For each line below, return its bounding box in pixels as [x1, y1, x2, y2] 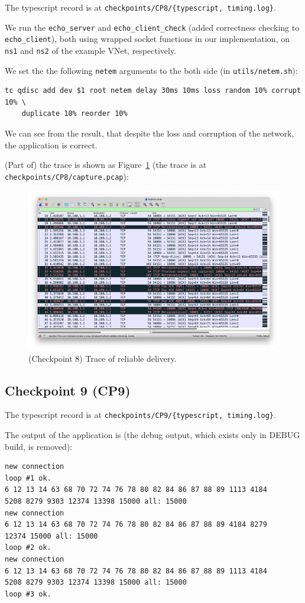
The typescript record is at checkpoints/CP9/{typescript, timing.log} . [5, 409, 276, 421]
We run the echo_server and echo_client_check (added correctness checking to [5, 21, 300, 33]
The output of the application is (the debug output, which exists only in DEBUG [5, 429, 300, 441]
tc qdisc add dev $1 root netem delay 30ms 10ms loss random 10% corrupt [5, 86, 301, 95]
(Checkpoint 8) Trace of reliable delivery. [28, 352, 177, 364]
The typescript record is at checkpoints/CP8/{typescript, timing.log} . [5, 1, 276, 13]
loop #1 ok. [5, 474, 51, 482]
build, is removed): [5, 440, 73, 452]
